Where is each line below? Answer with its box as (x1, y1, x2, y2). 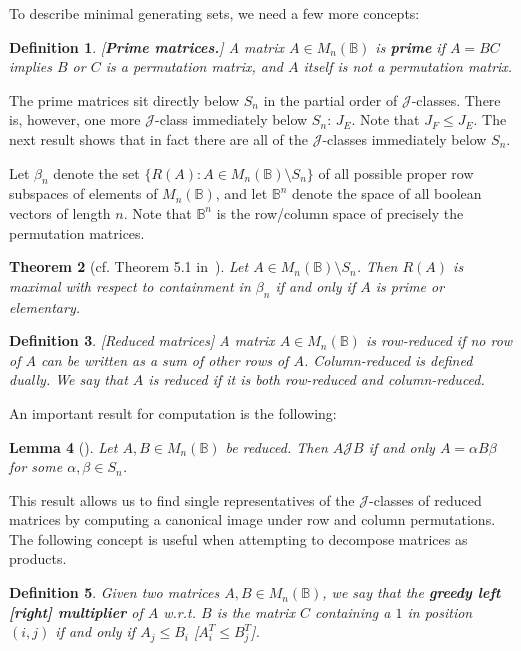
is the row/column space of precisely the (216, 202, 464, 223)
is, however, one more (9, 109, 141, 130)
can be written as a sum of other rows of (40, 349, 289, 370)
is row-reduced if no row (365, 330, 513, 351)
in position (407, 601, 473, 622)
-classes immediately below (322, 128, 487, 149)
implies (9, 56, 52, 77)
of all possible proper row (318, 162, 474, 183)
